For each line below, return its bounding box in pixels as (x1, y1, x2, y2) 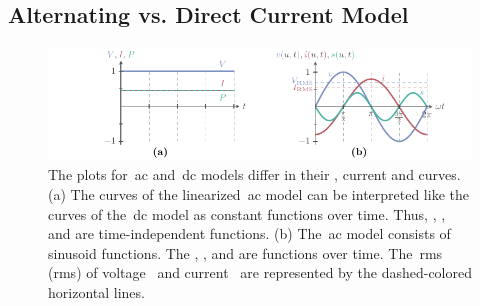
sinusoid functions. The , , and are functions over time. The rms (48, 242, 443, 263)
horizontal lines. (48, 281, 145, 302)
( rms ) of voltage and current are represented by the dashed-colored (48, 262, 473, 283)
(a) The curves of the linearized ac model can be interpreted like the (48, 184, 469, 204)
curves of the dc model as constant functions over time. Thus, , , (48, 203, 446, 224)
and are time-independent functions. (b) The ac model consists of (48, 223, 451, 244)
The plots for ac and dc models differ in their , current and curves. (48, 164, 461, 185)
